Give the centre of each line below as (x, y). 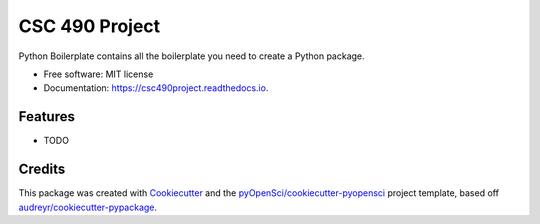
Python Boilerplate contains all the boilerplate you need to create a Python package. (191, 56)
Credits (42, 169)
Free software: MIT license (98, 74)
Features (46, 116)
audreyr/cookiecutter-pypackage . (88, 207)
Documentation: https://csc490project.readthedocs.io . (156, 88)
